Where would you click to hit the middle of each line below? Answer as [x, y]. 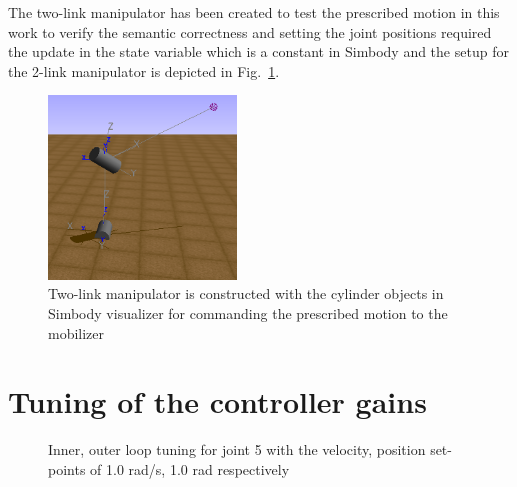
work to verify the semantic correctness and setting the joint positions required [250, 31]
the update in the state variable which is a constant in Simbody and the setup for [258, 51]
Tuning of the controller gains [217, 401]
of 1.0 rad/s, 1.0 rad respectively [190, 468]
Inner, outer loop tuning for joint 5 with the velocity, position [237, 449]
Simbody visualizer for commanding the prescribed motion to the [248, 313]
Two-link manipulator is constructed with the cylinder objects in [246, 293]
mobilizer [76, 332]
